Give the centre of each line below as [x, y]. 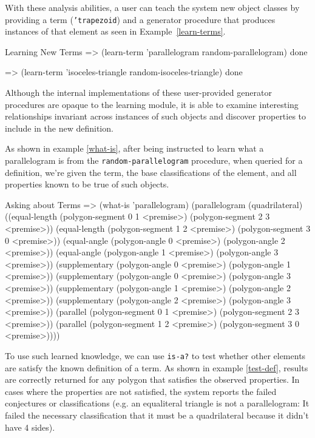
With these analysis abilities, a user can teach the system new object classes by [152, 7]
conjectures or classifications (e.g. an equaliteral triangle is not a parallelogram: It [157, 403]
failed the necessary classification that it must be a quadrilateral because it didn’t [157, 415]
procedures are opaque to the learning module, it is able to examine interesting [152, 104]
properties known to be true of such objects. [87, 184]
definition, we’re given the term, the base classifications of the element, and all [151, 172]
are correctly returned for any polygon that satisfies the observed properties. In [152, 379]
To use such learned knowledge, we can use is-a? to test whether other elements [155, 355]
